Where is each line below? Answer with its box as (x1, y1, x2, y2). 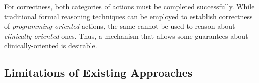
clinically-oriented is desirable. (4, 40, 97, 51)
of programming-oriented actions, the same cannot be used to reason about (4, 21, 235, 31)
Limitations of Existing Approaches (4, 65, 193, 80)
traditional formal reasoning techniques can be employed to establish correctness (4, 11, 253, 21)
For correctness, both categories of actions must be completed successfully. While (4, 1, 255, 11)
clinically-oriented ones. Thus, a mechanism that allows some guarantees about (4, 30, 248, 41)
